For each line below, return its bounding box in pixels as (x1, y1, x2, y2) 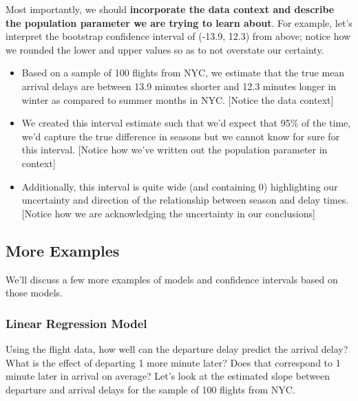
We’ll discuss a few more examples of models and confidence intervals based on (6, 272, 338, 286)
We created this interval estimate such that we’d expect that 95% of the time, (21, 116, 351, 130)
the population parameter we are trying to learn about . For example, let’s (6, 15, 352, 30)
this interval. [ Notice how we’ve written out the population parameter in (21, 142, 328, 157)
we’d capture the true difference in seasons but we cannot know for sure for (21, 129, 340, 143)
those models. (6, 285, 63, 300)
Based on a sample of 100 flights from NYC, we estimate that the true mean (21, 65, 345, 80)
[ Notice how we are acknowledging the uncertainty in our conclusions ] (21, 206, 315, 220)
